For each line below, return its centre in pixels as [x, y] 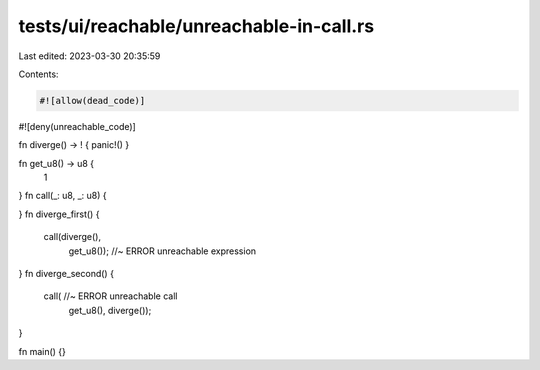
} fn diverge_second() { [66, 274]
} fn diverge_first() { [59, 214]
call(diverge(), [72, 237]
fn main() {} [42, 351]
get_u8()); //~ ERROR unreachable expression [162, 251]
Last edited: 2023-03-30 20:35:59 [89, 56]
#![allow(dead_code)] [92, 100]
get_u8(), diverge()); [110, 310]
